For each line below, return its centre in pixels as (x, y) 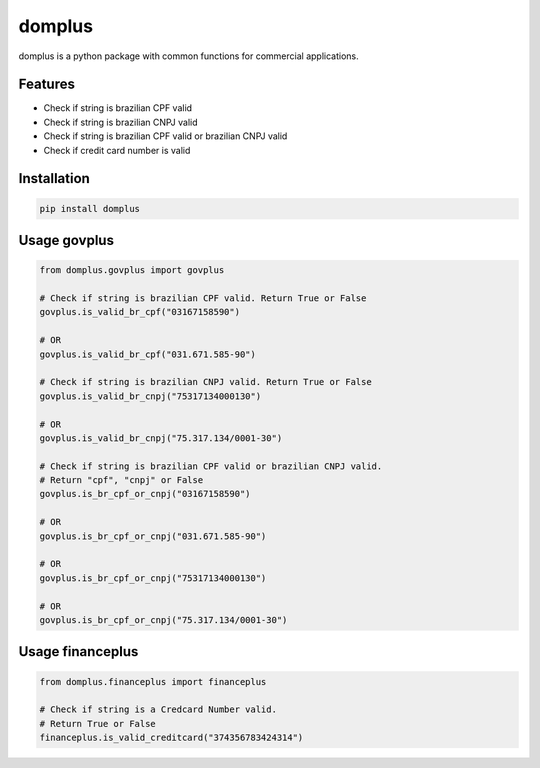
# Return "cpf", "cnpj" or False (121, 480)
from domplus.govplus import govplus (132, 270)
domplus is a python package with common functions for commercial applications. (188, 56)
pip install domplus (89, 208)
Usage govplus (66, 240)
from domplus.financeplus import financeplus (153, 681)
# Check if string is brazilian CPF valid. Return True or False (203, 298)
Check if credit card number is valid (117, 150)
